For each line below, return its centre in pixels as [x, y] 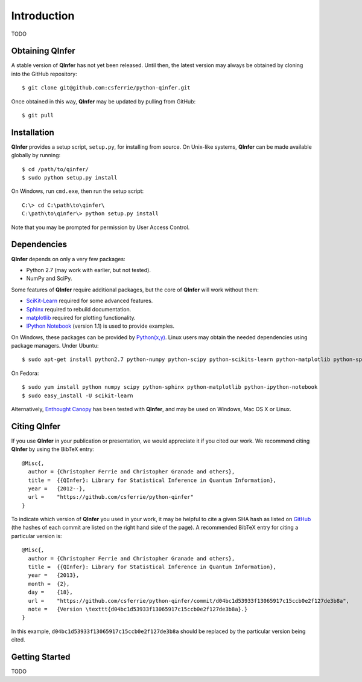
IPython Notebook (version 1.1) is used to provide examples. [100, 326]
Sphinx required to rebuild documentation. [79, 309]
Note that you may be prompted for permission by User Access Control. [100, 227]
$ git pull [38, 115]
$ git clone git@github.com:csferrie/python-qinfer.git [106, 88]
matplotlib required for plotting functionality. [81, 317]
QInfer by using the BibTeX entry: [53, 449]
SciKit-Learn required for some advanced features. [90, 301]
